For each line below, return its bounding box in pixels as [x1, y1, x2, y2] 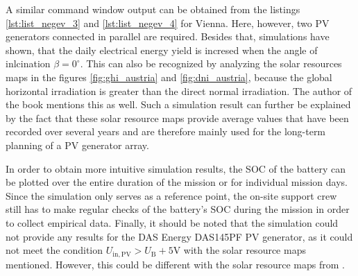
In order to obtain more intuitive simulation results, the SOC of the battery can [6, 161, 346, 175]
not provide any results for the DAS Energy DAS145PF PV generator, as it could [6, 229, 353, 243]
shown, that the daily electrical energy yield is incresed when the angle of [6, 42, 318, 57]
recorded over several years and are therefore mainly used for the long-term [6, 124, 326, 139]
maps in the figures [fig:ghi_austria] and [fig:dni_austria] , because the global [6, 69, 332, 84]
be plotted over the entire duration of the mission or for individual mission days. [6, 175, 348, 189]
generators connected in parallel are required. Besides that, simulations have [6, 29, 330, 44]
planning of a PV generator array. [6, 137, 149, 152]
